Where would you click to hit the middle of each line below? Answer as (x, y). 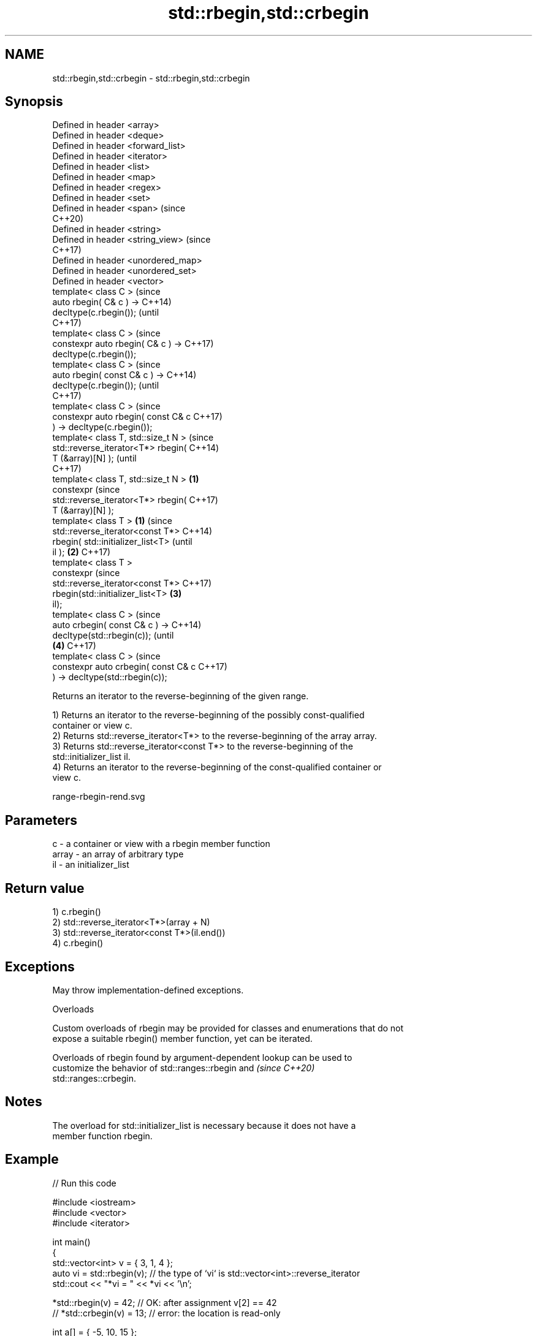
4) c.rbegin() (78, 943)
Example (32, 1160)
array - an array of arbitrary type (118, 854)
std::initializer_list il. (91, 757)
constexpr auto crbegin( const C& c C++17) (140, 667)
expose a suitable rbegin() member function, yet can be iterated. (182, 1038)
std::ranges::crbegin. (94, 1078)
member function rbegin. (102, 1136)
